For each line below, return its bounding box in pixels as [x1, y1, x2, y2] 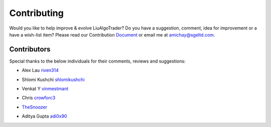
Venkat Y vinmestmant [22, 85, 69, 92]
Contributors [9, 45, 51, 53]
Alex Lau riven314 [22, 67, 59, 73]
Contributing [9, 7, 64, 18]
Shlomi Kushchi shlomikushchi [22, 76, 85, 82]
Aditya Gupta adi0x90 [22, 113, 67, 119]
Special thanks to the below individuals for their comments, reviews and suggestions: [9, 58, 186, 64]
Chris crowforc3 [22, 95, 56, 101]
